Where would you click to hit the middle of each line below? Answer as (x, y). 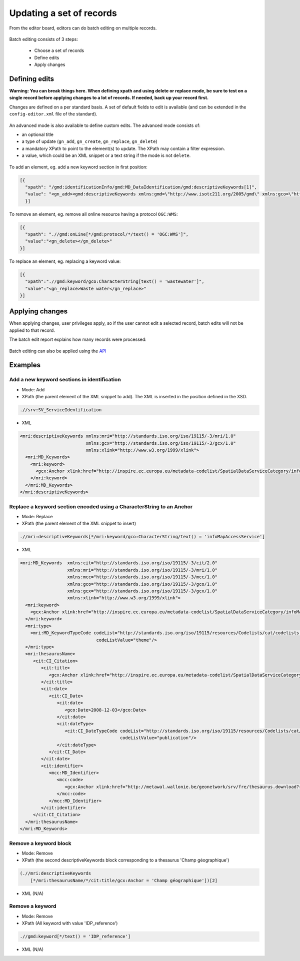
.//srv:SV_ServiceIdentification (61, 410)
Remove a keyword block (40, 843)
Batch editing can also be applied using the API (58, 351)
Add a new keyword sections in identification (65, 380)
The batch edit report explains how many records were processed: (78, 339)
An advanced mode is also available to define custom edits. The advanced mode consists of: (105, 125)
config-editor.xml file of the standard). (53, 114)
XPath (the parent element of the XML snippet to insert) (79, 523)
